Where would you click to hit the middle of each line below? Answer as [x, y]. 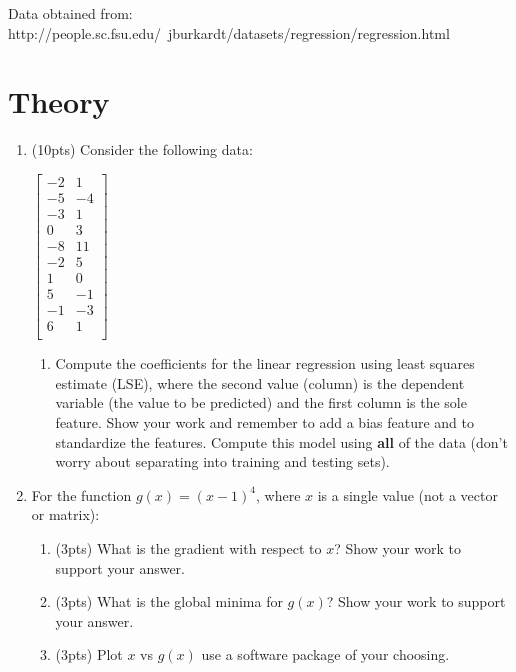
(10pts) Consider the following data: [142, 149]
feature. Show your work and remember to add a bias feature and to [264, 422]
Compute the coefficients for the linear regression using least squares [265, 363]
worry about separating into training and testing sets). [222, 461]
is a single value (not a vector [407, 494]
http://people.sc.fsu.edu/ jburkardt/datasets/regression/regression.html [229, 32]
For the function [81, 494]
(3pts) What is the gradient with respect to [188, 548]
